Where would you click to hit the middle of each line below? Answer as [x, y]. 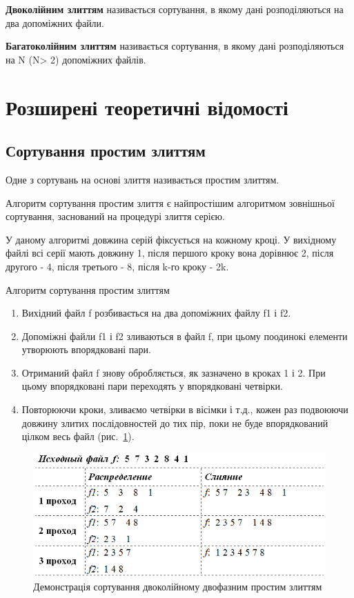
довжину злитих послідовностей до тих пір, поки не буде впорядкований [175, 422]
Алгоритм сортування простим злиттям [88, 289]
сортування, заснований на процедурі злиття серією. [115, 216]
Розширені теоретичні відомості [147, 107]
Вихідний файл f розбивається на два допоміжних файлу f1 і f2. [156, 313]
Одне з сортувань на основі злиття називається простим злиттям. [142, 179]
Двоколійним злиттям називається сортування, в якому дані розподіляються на [175, 9]
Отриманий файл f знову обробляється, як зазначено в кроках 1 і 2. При [174, 372]
